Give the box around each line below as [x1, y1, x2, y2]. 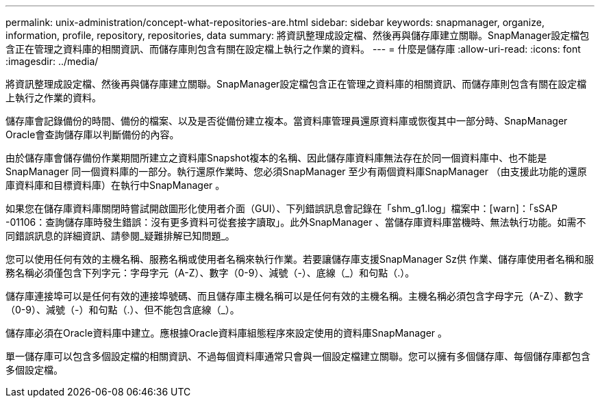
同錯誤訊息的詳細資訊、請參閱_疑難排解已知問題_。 [5, 230, 235, 242]
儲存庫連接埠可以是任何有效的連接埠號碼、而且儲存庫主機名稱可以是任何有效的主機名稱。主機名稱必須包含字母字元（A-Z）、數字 [5, 290, 584, 302]
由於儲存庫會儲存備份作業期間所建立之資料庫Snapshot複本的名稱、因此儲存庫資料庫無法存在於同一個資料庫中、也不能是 [5, 152, 547, 164]
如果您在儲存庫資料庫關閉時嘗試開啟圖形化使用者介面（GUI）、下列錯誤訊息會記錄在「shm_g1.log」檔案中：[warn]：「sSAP [5, 203, 558, 214]
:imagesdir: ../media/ [5, 55, 99, 67]
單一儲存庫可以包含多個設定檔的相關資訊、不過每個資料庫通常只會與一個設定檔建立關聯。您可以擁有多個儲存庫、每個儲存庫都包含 [5, 350, 590, 362]
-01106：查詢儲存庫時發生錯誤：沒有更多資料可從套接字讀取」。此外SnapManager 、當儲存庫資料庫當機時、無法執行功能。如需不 [5, 216, 586, 228]
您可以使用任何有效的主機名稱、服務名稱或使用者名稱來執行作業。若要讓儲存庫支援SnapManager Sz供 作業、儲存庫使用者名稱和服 [5, 253, 594, 265]
